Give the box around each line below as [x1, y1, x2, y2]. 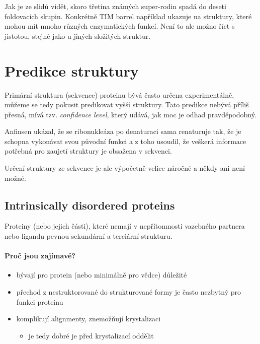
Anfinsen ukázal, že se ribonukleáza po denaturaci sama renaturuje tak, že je [5, 126, 241, 136]
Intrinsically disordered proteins [5, 197, 175, 213]
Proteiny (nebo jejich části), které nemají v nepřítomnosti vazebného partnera [5, 221, 245, 231]
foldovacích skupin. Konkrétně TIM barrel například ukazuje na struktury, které [5, 11, 252, 21]
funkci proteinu [16, 296, 63, 307]
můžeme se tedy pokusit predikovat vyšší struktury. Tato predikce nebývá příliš [5, 99, 249, 110]
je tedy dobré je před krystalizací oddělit [28, 330, 154, 340]
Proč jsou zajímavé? [5, 250, 75, 261]
